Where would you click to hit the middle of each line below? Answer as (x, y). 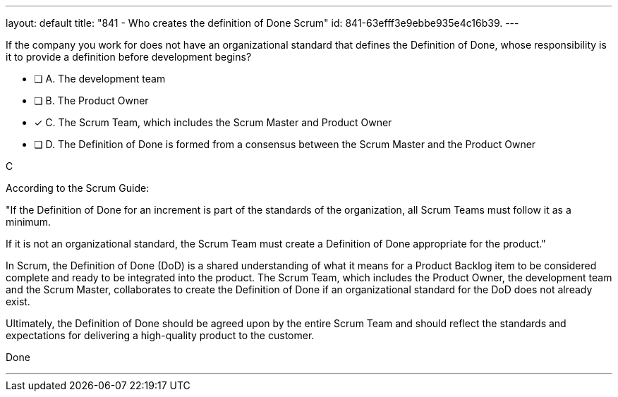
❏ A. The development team (100, 79)
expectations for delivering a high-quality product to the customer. (160, 335)
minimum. (29, 222)
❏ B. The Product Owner (91, 100)
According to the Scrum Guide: (78, 188)
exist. (18, 301)
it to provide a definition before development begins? (129, 57)
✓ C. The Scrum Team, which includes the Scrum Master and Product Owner (213, 122)
